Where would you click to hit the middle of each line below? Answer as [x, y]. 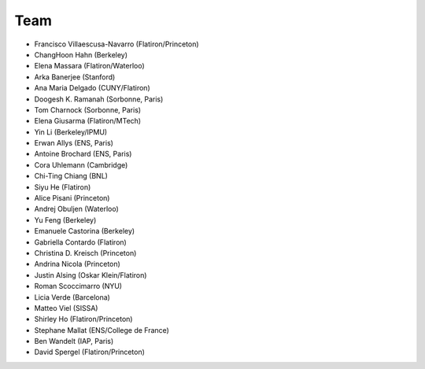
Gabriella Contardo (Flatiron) [81, 242]
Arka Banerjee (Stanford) [75, 77]
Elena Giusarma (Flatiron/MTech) [88, 121]
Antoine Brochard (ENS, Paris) [83, 154]
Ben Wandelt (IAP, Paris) [74, 341]
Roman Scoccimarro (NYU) [78, 286]
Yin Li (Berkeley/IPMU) [71, 132]
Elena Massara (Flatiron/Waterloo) [89, 66]
